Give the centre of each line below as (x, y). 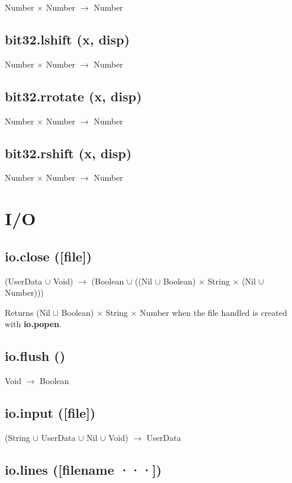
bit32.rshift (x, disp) (68, 153)
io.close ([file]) (48, 256)
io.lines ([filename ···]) (83, 469)
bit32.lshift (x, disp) (67, 39)
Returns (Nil (28, 312)
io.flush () (35, 356)
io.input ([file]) (50, 413)
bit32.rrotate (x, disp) (73, 96)
